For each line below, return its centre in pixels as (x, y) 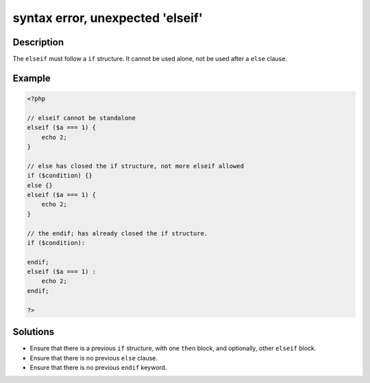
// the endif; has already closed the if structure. (118, 233)
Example (32, 78)
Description (38, 42)
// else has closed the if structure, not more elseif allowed (136, 166)
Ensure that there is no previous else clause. (94, 358)
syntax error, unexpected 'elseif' (108, 18)
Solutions (34, 332)
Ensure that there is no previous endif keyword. (98, 367)
